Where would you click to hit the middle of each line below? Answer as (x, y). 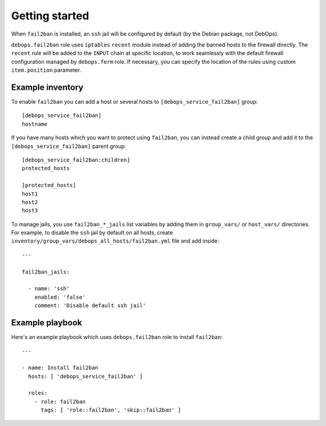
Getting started (50, 16)
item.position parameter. (46, 70)
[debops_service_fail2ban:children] (76, 160)
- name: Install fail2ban (60, 368)
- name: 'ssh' (49, 289)
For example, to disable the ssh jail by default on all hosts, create (92, 233)
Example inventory (47, 87)
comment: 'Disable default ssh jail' (90, 306)
